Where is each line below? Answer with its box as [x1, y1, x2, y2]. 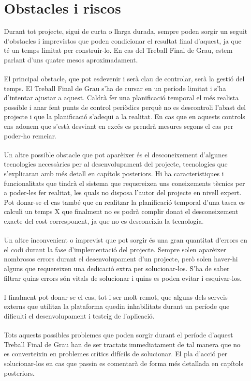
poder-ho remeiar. [4, 130, 57, 140]
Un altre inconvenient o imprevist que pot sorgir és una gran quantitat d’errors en [4, 235, 248, 245]
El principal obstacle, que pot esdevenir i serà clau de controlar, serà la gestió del [4, 74, 245, 84]
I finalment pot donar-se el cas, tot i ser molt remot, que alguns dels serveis [4, 291, 228, 302]
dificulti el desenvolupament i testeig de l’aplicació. [4, 310, 155, 320]
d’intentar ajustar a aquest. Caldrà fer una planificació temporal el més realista [4, 92, 239, 103]
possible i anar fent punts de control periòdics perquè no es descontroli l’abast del [4, 102, 246, 112]
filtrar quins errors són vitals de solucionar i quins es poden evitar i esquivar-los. [4, 273, 242, 283]
